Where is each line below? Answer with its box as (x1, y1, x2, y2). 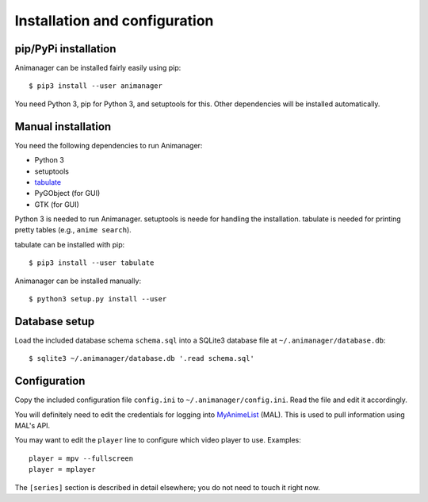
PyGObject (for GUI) (34, 189, 101, 198)
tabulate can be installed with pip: (14, 240, 125, 249)
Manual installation (14, 120, 112, 133)
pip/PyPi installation (14, 42, 117, 56)
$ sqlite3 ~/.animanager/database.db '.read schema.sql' (29, 354, 255, 363)
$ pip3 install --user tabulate (29, 259, 155, 267)
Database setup (14, 314, 95, 328)
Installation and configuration (14, 12, 214, 29)
